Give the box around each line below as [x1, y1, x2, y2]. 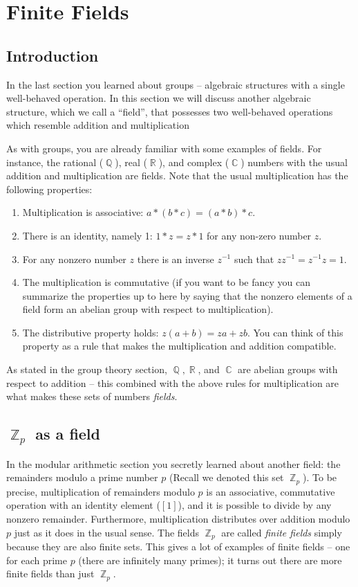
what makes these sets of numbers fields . [6, 389, 178, 404]
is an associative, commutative [206, 484, 335, 498]
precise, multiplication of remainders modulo [6, 484, 195, 498]
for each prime [6, 552, 67, 567]
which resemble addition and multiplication [6, 118, 189, 132]
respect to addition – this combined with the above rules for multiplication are [6, 375, 339, 390]
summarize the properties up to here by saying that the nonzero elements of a [22, 288, 352, 302]
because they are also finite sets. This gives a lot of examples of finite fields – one [6, 539, 350, 554]
